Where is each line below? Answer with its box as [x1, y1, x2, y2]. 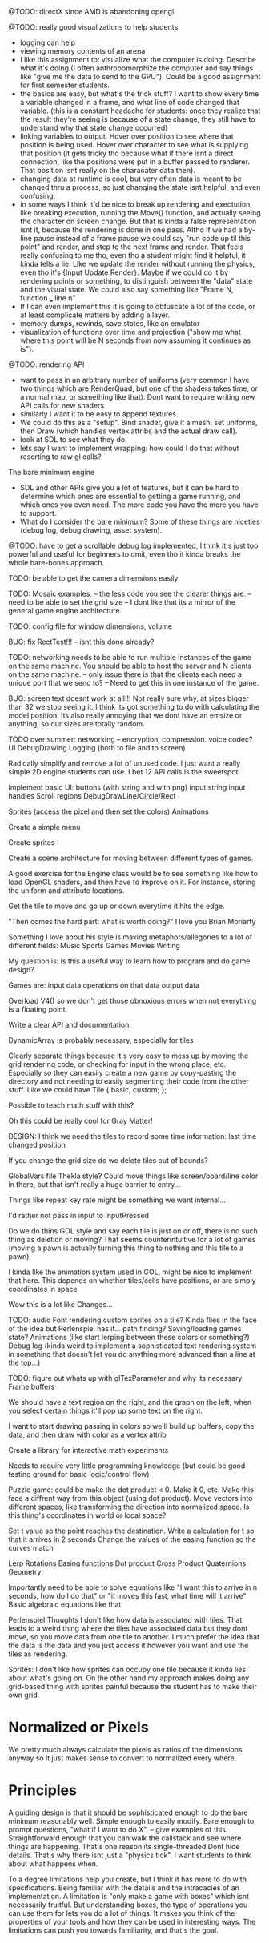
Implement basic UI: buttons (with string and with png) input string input [8, 782, 246, 792]
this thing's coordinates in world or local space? [8, 1511, 167, 1520]
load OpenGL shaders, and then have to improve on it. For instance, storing [8, 877, 256, 887]
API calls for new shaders [19, 400, 105, 410]
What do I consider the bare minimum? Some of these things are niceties [19, 517, 260, 526]
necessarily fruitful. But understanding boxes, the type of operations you [8, 1900, 248, 1909]
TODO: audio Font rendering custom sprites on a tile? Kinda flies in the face [8, 1315, 258, 1325]
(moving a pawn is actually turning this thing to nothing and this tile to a [8, 1243, 244, 1253]
